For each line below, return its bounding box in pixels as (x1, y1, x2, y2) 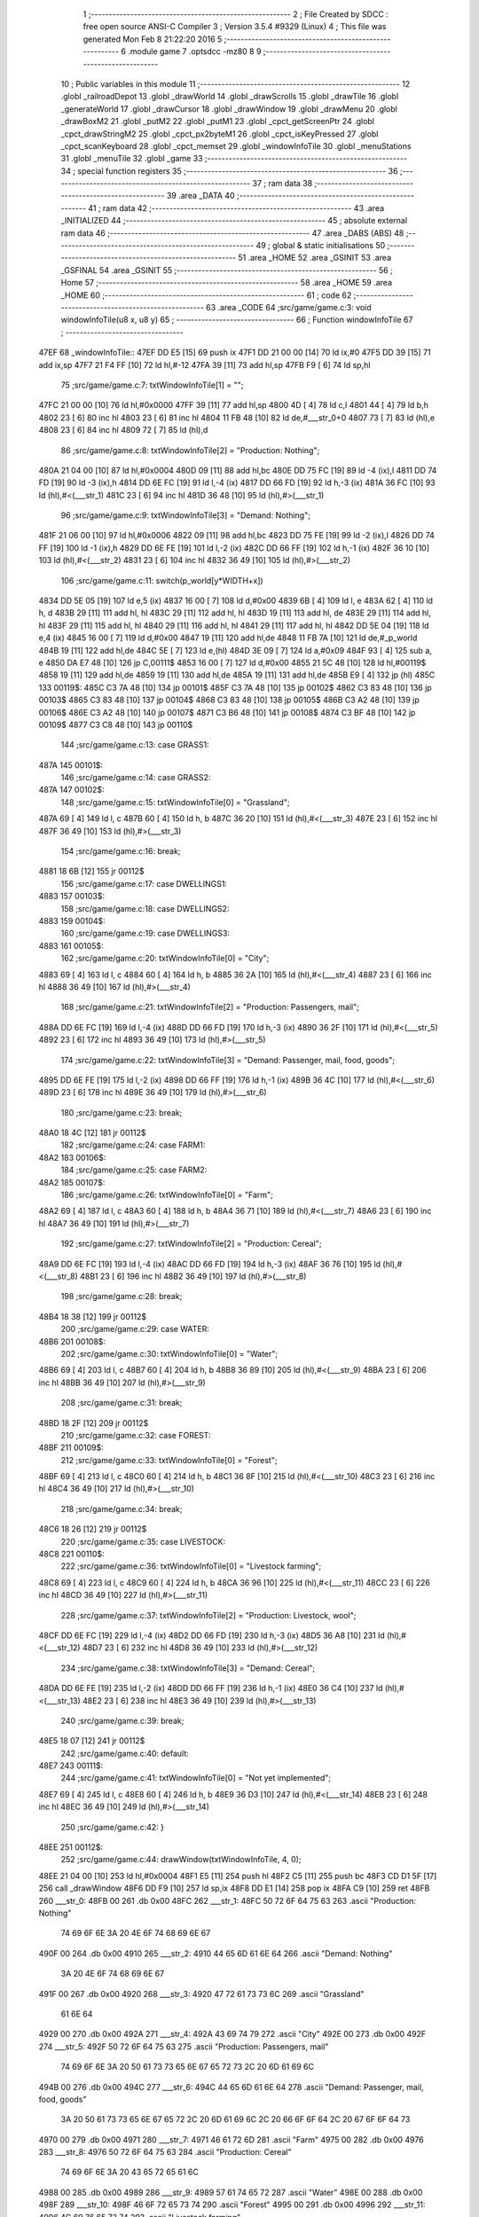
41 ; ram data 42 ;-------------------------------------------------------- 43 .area (88, 202, 385, 213)
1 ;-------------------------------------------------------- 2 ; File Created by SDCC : (82, 9, 389, 20)
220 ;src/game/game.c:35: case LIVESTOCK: (60, 1536, 226, 1547)
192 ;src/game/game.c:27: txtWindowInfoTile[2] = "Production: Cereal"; (60, 1238, 322, 1250)
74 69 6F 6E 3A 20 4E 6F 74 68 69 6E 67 (60, 1928, 211, 1939)
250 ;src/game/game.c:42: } (60, 1821, 164, 1832)
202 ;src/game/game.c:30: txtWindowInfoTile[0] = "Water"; (60, 1348, 279, 1359)
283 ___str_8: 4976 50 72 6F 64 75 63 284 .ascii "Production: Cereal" (38, 2147, 292, 2158)
